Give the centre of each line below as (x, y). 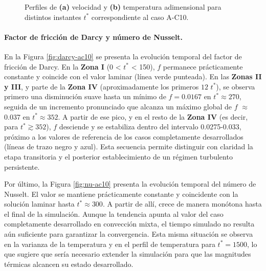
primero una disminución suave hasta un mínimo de (85, 96)
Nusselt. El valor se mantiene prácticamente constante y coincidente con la (121, 194)
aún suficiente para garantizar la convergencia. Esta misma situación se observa (129, 234)
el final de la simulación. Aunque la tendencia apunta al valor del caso (114, 213)
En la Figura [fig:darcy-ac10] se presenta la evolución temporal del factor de (123, 56)
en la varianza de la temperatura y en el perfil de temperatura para (110, 244)
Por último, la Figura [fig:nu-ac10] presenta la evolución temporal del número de (130, 184)
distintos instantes (53, 17)
